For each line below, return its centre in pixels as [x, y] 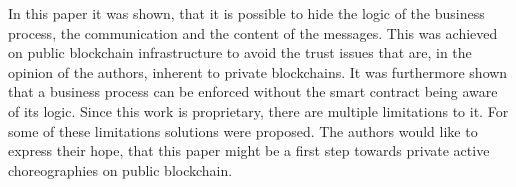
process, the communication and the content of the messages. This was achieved [253, 32]
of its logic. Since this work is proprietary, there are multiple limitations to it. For [258, 110]
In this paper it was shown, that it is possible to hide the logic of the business [246, 13]
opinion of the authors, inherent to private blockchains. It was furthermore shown [258, 71]
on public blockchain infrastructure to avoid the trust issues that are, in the [240, 52]
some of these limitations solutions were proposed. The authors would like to [243, 130]
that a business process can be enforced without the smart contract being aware [253, 91]
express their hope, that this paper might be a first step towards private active [249, 150]
